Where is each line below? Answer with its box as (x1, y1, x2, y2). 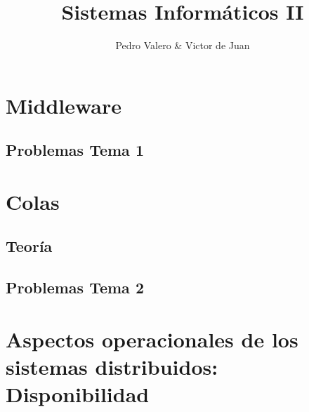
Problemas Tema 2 (6, 277, 144, 298)
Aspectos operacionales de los (6, 324, 298, 353)
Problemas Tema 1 (6, 139, 144, 161)
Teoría (6, 235, 53, 257)
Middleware (6, 91, 122, 119)
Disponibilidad (6, 380, 150, 408)
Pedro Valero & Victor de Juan (115, 38, 250, 53)
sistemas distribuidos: (6, 352, 218, 380)
